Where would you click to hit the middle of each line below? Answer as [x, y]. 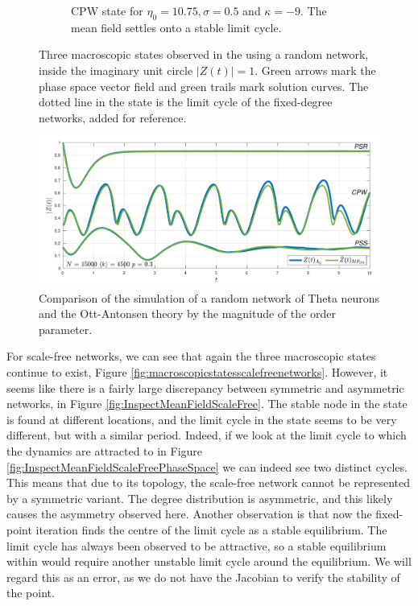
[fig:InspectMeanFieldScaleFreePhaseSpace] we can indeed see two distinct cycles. [207, 466]
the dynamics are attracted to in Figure [105, 450]
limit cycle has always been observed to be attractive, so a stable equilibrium [197, 545]
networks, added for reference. [113, 117]
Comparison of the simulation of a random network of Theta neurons [209, 297]
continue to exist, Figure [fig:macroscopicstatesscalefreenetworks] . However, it [197, 372]
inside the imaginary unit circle [116, 70]
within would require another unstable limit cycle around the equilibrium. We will [209, 561]
